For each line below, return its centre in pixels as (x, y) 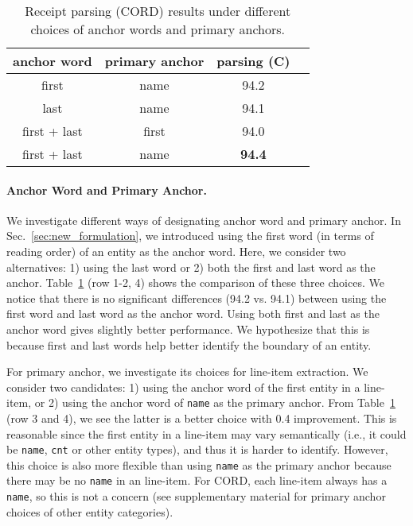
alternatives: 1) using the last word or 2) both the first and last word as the (191, 267)
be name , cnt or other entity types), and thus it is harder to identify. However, (197, 449)
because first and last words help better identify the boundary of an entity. (189, 344)
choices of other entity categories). (90, 511)
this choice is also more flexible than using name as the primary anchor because (199, 464)
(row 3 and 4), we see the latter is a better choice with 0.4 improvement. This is (202, 418)
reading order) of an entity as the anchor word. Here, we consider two (176, 251)
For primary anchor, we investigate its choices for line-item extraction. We (187, 371)
